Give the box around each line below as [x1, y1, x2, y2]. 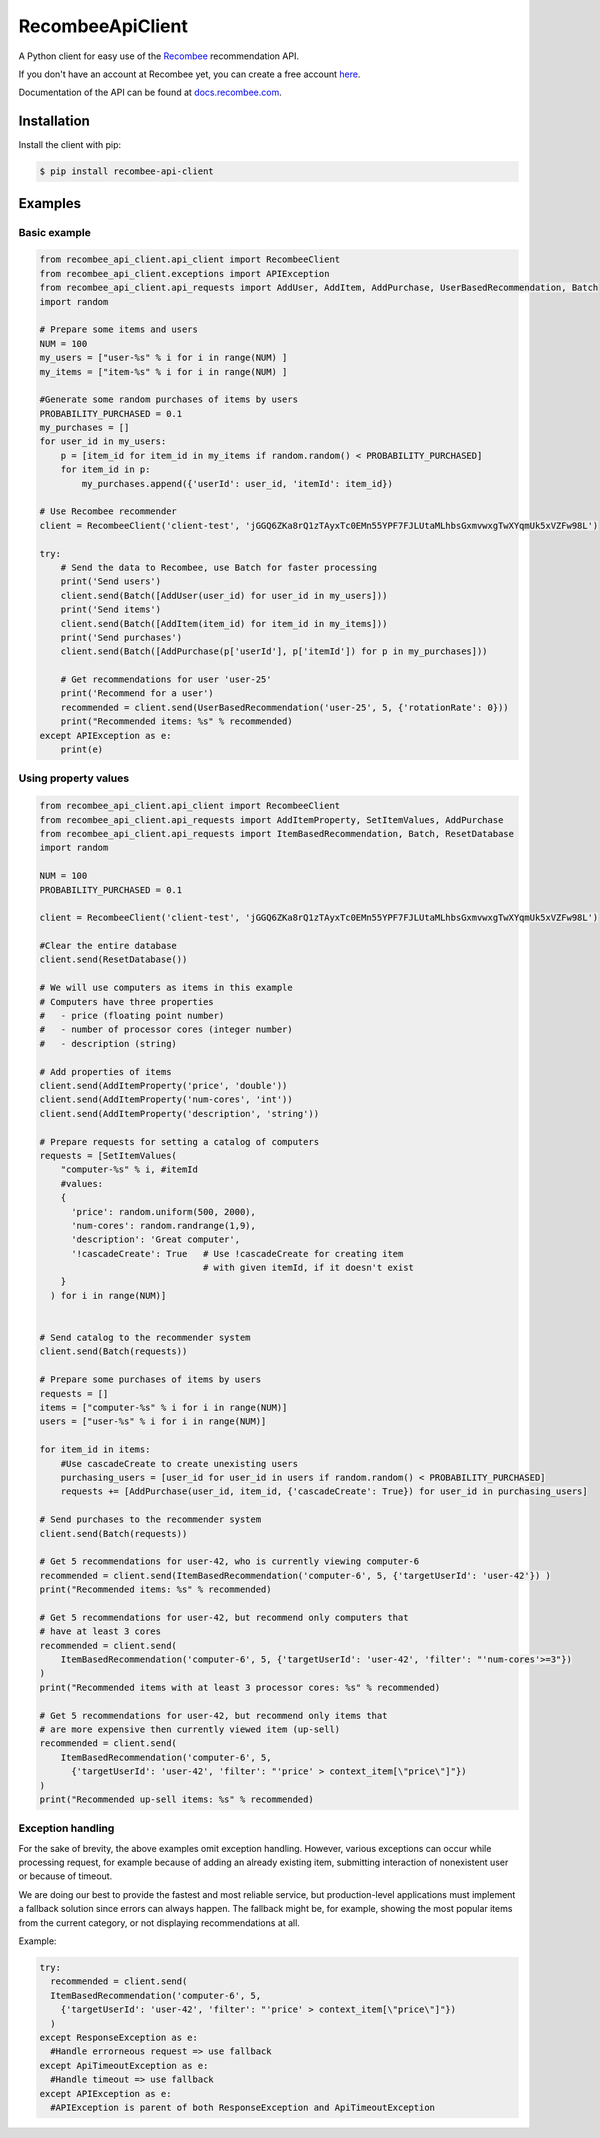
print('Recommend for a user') [60, 688, 214, 699]
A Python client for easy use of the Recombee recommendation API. [18, 50, 300, 62]
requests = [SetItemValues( [39, 1150, 177, 1161]
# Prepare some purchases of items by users [39, 1374, 262, 1385]
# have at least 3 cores [39, 1626, 162, 1637]
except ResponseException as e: [39, 2031, 199, 2043]
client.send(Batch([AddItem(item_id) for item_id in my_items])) [60, 618, 388, 629]
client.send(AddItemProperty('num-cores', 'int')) [39, 1094, 294, 1105]
